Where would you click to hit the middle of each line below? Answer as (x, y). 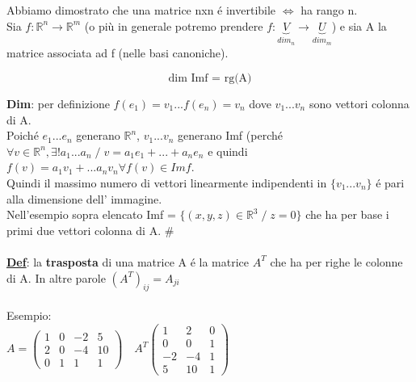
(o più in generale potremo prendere (174, 25)
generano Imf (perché (230, 135)
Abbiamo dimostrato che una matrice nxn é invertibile (141, 10)
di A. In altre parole (56, 277)
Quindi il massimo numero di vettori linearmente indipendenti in (167, 183)
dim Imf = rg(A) (210, 79)
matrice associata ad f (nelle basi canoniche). (118, 53)
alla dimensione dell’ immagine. (84, 198)
